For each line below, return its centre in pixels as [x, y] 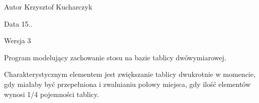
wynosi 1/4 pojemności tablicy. [52, 94]
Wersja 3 [18, 40]
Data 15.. [18, 23]
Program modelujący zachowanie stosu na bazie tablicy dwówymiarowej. [115, 57]
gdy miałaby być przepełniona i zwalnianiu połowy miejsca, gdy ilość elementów [127, 84]
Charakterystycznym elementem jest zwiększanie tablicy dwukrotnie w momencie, [130, 74]
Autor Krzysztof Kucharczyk [48, 7]
